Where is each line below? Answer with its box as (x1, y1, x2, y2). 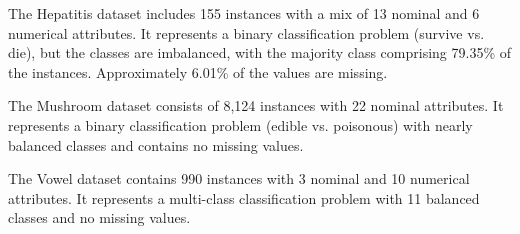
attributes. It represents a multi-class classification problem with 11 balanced (8, 187, 480, 208)
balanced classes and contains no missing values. (8, 134, 304, 155)
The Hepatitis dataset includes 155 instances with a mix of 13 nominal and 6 (8, 3, 480, 23)
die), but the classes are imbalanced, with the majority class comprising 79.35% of (8, 42, 511, 63)
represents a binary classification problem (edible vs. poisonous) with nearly (8, 114, 473, 135)
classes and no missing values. (8, 207, 191, 228)
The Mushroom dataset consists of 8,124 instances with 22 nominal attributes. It (8, 95, 504, 116)
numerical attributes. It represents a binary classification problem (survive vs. (8, 22, 485, 43)
